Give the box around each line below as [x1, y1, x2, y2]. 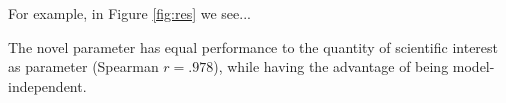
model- [452, 56, 495, 77]
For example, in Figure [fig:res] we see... [8, 3, 251, 23]
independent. [8, 75, 87, 96]
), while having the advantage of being [213, 56, 449, 77]
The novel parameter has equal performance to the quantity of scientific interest [8, 36, 499, 57]
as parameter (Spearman [8, 56, 159, 77]
